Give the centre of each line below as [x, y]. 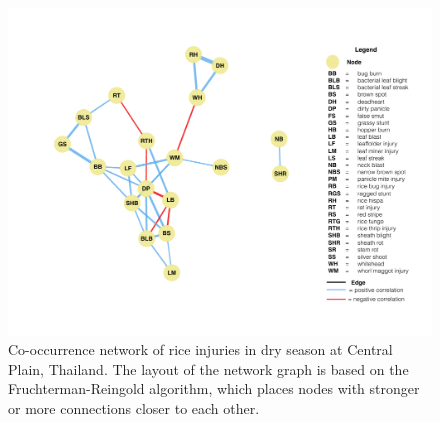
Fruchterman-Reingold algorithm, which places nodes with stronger [214, 388]
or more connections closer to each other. [134, 407]
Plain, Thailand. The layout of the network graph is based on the [208, 368]
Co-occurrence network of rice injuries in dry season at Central [200, 349]
